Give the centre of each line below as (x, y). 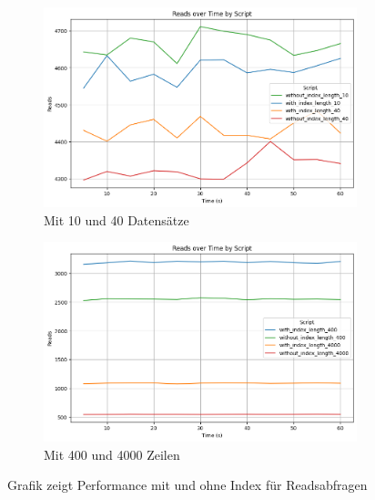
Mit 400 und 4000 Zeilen (112, 454)
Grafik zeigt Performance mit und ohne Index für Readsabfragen (187, 485)
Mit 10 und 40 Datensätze (117, 219)
